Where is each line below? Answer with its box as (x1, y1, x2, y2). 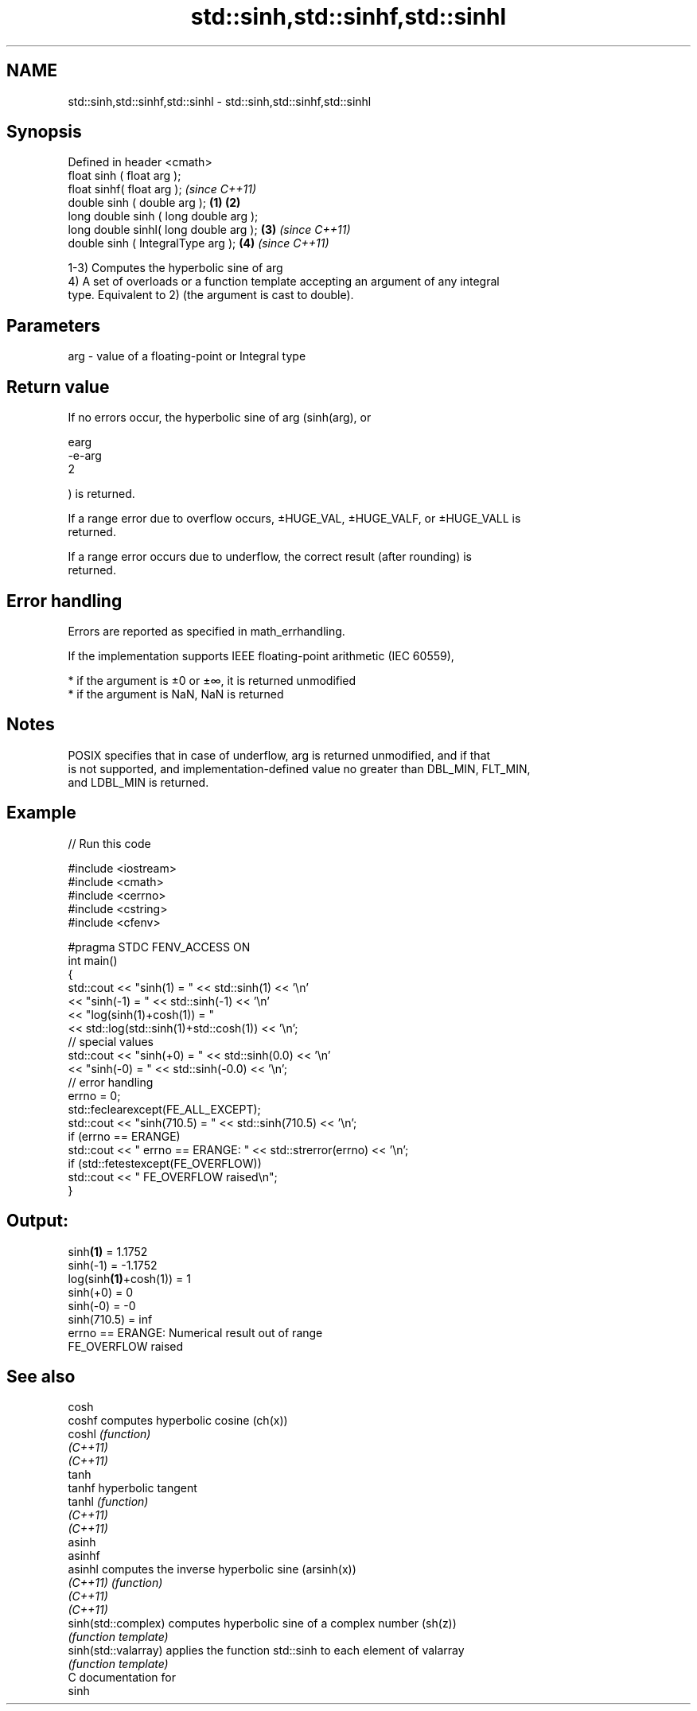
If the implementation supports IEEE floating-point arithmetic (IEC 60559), (68, 648, 454, 663)
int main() (68, 953, 118, 967)
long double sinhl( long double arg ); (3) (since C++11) (68, 223, 351, 237)
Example (6, 803, 76, 823)
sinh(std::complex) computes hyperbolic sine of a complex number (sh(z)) (68, 1616, 457, 1631)
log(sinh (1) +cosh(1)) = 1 (68, 1271, 191, 1285)
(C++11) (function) (68, 1576, 163, 1590)
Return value (6, 376, 110, 397)
